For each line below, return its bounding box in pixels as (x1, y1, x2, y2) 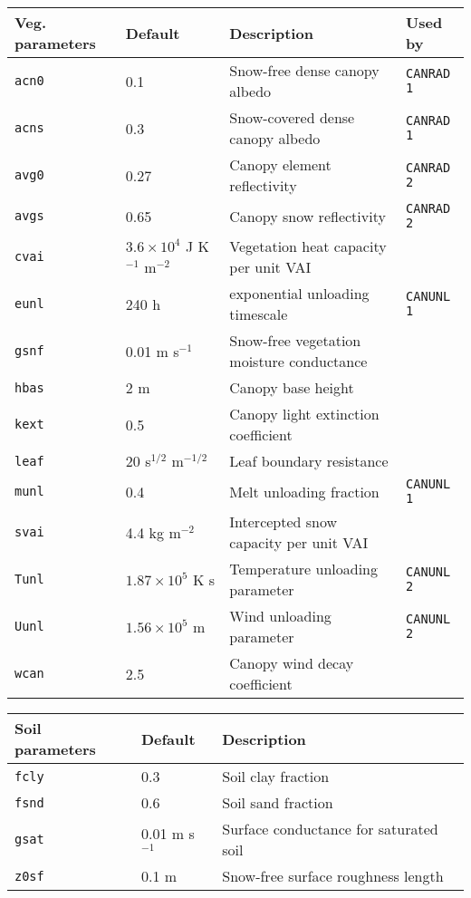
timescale (229, 304, 288, 324)
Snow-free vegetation (229, 330, 361, 351)
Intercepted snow (229, 511, 338, 532)
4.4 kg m (125, 521, 181, 543)
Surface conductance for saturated (222, 818, 438, 839)
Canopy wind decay (229, 652, 354, 673)
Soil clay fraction (222, 766, 330, 787)
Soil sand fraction (222, 792, 333, 813)
